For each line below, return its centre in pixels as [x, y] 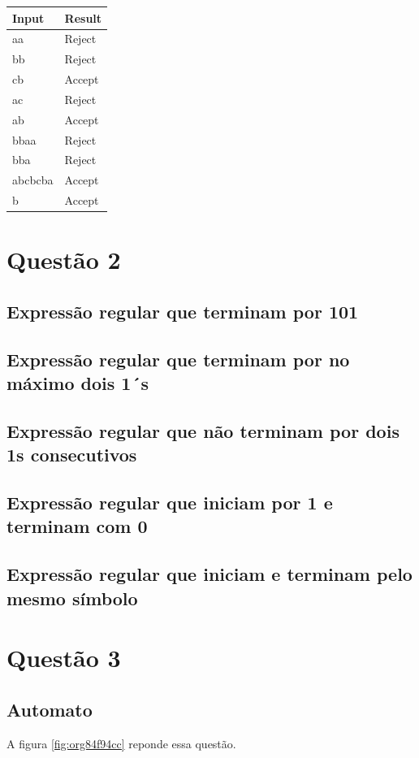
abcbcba [33, 180]
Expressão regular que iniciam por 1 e [170, 502]
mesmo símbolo [72, 598]
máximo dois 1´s [78, 383]
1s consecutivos [72, 455]
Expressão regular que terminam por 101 [183, 311]
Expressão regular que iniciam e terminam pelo [209, 574]
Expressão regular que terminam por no [178, 359]
